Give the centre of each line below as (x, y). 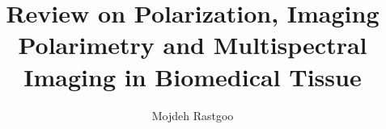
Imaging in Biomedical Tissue (193, 76)
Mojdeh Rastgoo (193, 115)
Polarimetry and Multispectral (193, 45)
